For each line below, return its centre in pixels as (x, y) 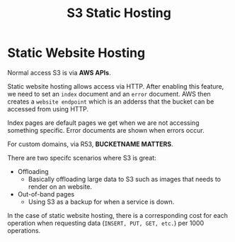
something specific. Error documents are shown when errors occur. (106, 130)
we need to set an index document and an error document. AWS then (109, 94)
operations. (24, 230)
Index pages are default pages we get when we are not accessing (103, 123)
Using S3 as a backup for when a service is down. (101, 202)
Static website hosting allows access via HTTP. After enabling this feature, (116, 86)
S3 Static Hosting (119, 13)
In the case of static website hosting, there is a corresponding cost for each (118, 215)
